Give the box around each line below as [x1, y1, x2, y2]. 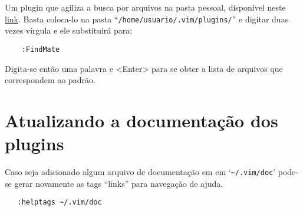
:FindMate [21, 45, 60, 54]
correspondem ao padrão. [5, 74, 95, 86]
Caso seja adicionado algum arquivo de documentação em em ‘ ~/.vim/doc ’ [5, 166, 276, 177]
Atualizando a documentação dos [5, 108, 278, 132]
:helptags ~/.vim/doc [17, 198, 102, 207]
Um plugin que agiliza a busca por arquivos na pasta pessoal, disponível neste [5, 1, 286, 13]
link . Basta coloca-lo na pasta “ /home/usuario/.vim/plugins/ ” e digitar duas [5, 12, 289, 25]
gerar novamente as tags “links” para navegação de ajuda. [14, 177, 223, 189]
